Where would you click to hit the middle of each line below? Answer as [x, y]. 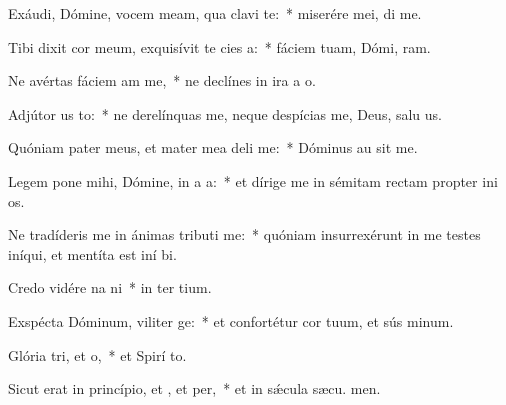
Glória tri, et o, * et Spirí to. [97, 354]
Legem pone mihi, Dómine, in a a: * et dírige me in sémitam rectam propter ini [253, 180]
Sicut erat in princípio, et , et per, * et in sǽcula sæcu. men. [194, 388]
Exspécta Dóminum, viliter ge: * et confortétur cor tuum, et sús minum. [231, 320]
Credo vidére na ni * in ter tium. [110, 287]
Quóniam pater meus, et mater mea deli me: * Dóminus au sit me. [213, 147]
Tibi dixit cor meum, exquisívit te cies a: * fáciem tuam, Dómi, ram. [219, 46]
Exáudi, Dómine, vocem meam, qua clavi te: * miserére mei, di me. [215, 13]
